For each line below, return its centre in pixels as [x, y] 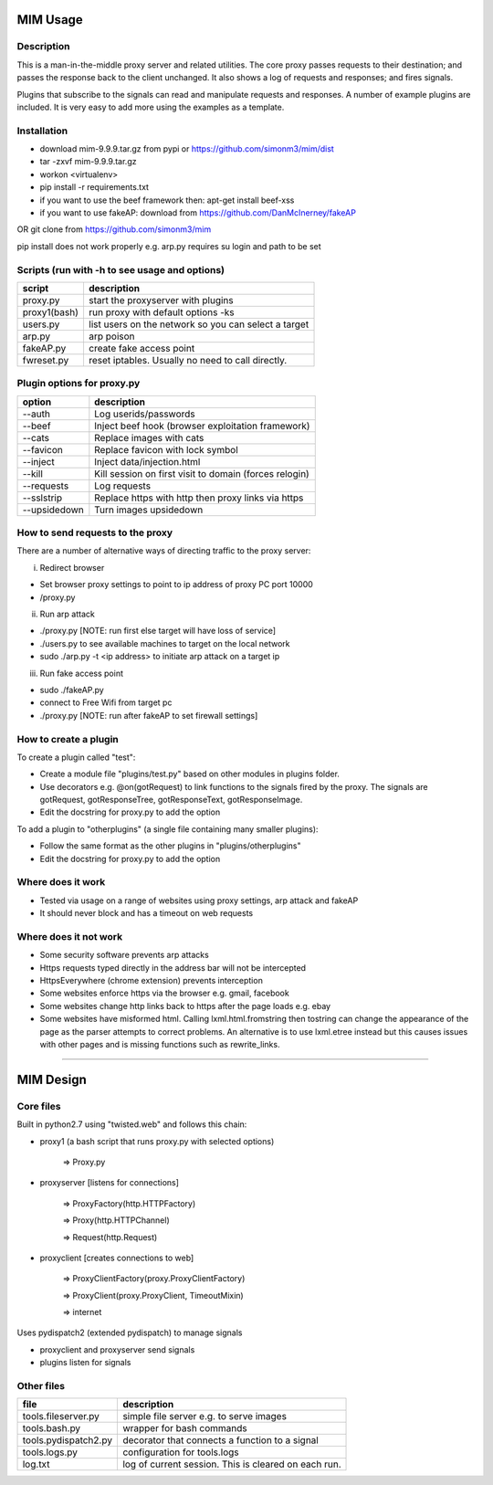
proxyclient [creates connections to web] [117, 1258]
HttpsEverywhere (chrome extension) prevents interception [152, 981]
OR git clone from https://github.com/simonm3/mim [114, 229]
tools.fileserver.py [61, 1417]
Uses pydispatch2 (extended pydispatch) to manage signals [130, 1332]
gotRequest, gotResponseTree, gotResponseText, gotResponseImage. [171, 800]
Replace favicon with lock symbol [167, 449]
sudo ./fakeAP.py [72, 690]
